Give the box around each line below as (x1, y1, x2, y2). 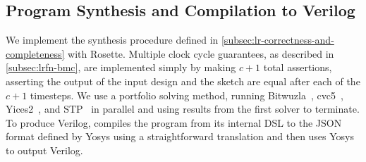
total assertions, (263, 60, 332, 75)
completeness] (6, 46, 65, 61)
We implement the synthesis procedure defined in (6, 32, 219, 47)
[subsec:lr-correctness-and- (221, 32, 334, 47)
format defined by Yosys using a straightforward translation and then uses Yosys (6, 129, 355, 144)
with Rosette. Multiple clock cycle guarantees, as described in (68, 46, 334, 61)
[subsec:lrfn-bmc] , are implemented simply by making (6, 60, 236, 75)
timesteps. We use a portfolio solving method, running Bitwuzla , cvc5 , (30, 87, 343, 102)
